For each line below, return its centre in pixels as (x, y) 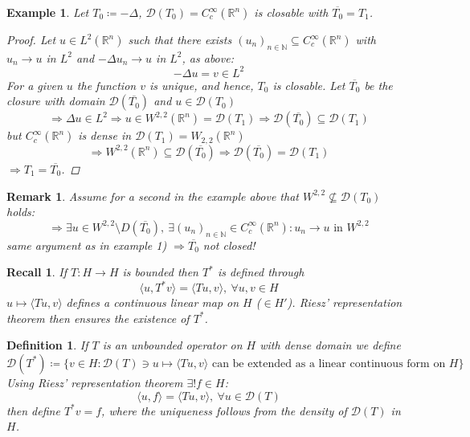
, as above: (208, 57)
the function (106, 85)
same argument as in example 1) (87, 245)
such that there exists (180, 39)
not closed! (229, 245)
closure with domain (56, 101)
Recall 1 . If (37, 272)
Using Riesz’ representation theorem (95, 382)
